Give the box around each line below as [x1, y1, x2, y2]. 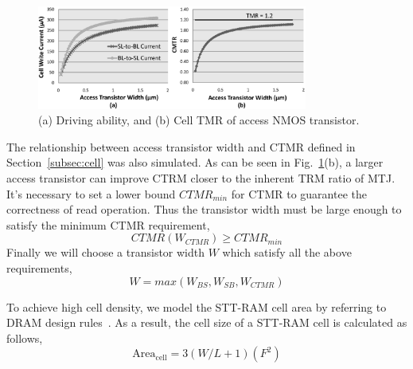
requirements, [6, 259, 72, 276]
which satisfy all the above [222, 244, 352, 261]
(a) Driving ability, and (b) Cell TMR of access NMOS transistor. [38, 112, 360, 128]
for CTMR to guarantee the [231, 185, 367, 202]
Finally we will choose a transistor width [6, 244, 205, 261]
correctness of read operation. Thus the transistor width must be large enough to [6, 201, 402, 218]
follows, [6, 329, 43, 346]
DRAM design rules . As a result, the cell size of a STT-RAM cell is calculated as [6, 314, 407, 331]
